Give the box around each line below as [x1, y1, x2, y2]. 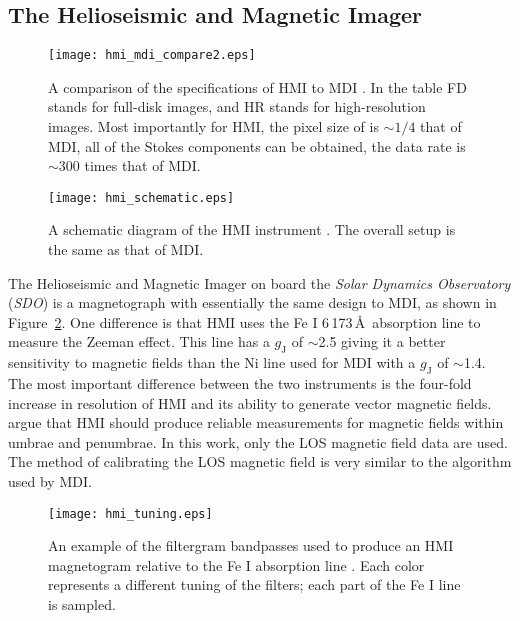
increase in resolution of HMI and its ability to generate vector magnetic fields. [8, 392, 492, 413]
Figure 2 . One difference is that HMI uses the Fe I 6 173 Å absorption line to [8, 311, 481, 332]
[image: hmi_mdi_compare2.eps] [48, 48, 256, 63]
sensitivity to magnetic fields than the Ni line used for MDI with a [8, 352, 416, 373]
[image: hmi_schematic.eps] [48, 190, 235, 205]
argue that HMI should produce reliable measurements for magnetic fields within [8, 412, 504, 433]
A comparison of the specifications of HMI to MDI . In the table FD [48, 76, 467, 97]
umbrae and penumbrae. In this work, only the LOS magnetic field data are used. [8, 431, 508, 452]
